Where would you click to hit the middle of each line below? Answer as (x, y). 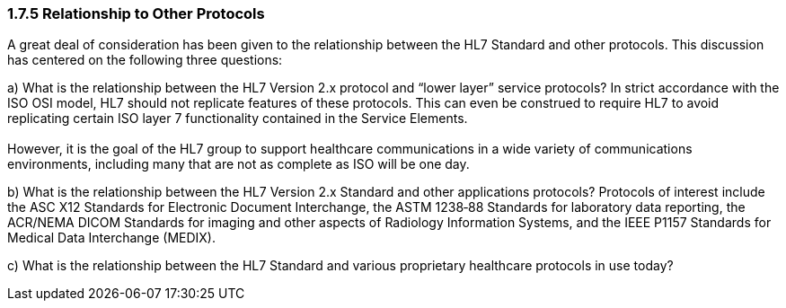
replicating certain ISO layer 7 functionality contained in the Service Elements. (238, 119)
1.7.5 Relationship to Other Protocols (136, 13)
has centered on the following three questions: (145, 60)
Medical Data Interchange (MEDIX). (111, 238)
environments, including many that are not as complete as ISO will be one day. (238, 164)
